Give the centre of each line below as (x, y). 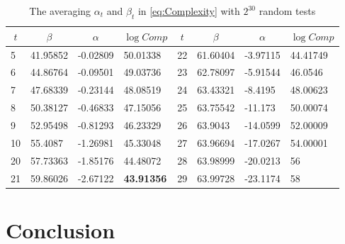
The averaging (60, 11)
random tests (287, 11)
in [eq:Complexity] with (189, 11)
